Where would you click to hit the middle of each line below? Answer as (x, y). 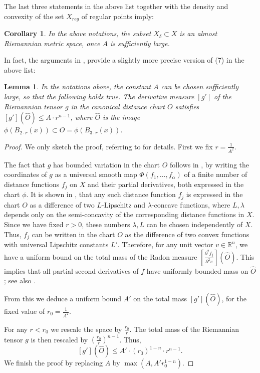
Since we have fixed (34, 224)
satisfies (187, 106)
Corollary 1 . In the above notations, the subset (78, 33)
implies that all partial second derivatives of (71, 270)
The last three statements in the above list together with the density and (116, 6)
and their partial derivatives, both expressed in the (166, 184)
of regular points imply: (117, 16)
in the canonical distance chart (118, 106)
